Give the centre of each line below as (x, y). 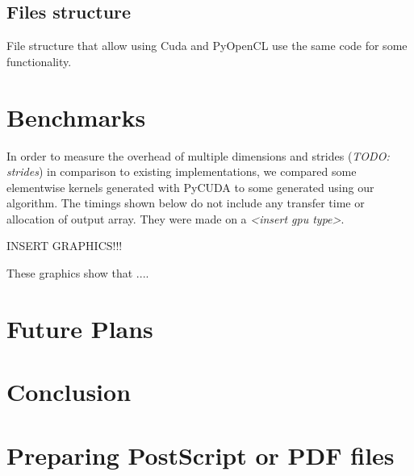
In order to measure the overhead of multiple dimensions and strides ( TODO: (198, 155)
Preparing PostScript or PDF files (201, 455)
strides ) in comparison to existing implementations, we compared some (182, 171)
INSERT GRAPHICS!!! (65, 246)
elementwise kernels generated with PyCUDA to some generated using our (190, 187)
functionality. (39, 61)
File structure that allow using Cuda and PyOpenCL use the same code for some (207, 46)
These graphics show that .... (78, 273)
